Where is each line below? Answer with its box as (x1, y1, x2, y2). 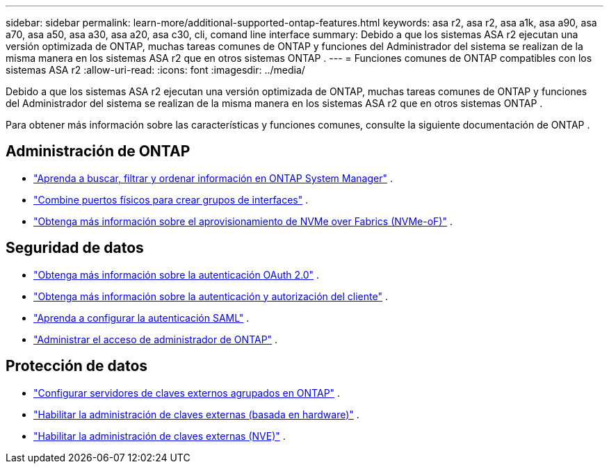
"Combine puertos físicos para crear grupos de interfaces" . (33, 193, 309, 206)
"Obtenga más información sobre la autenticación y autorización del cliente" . (33, 290, 388, 302)
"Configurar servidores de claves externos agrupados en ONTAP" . (33, 386, 341, 399)
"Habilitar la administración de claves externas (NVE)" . (33, 429, 286, 442)
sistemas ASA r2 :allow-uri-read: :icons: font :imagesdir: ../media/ (6, 64, 305, 76)
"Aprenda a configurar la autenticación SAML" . (33, 311, 250, 324)
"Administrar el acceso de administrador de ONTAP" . (33, 333, 278, 345)
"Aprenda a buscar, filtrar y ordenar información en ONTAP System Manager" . (33, 172, 393, 184)
